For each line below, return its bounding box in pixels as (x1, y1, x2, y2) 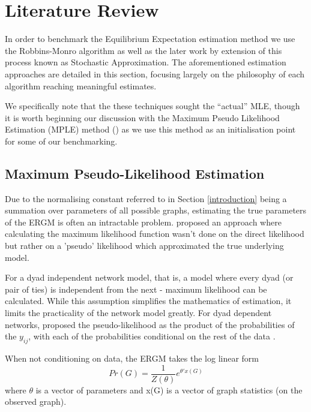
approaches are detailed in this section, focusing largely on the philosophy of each (5, 67, 305, 80)
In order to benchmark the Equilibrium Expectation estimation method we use (5, 32, 295, 45)
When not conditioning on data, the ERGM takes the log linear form (5, 352, 259, 364)
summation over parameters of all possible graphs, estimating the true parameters (5, 204, 307, 216)
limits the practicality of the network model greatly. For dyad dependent (5, 306, 272, 319)
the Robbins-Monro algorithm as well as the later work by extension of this (5, 44, 282, 56)
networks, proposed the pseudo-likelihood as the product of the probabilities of (5, 318, 295, 330)
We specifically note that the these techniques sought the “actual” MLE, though (5, 100, 300, 112)
